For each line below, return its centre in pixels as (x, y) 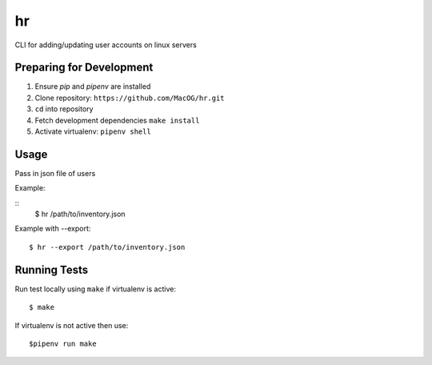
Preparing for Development (84, 68)
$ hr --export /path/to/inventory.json (107, 247)
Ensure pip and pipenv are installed (93, 86)
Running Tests (51, 269)
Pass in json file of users (55, 173)
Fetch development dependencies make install (117, 120)
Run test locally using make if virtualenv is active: (95, 289)
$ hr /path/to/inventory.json (80, 214)
